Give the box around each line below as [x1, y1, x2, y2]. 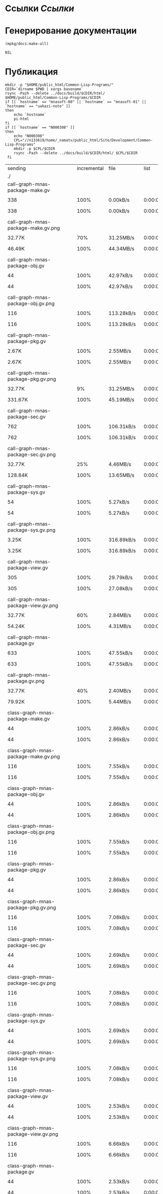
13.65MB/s [108, 472, 135, 478]
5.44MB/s [108, 698, 131, 705]
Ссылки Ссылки [5, 3, 74, 14]
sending [7, 165, 26, 171]
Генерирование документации [5, 25, 137, 37]
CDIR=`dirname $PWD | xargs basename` [5, 86, 83, 92]
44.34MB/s [108, 245, 135, 252]
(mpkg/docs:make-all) [5, 41, 49, 46]
